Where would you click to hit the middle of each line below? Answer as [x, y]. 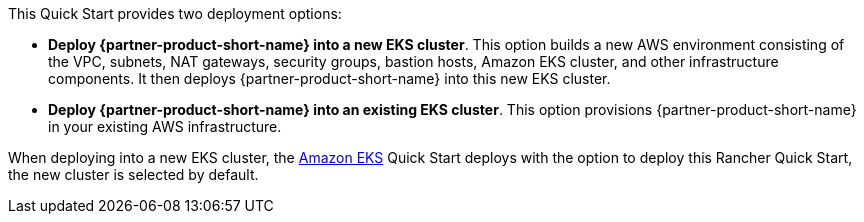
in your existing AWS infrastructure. [165, 126]
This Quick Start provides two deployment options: [175, 13]
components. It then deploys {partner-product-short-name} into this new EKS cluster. [329, 78]
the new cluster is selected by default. [133, 174]
